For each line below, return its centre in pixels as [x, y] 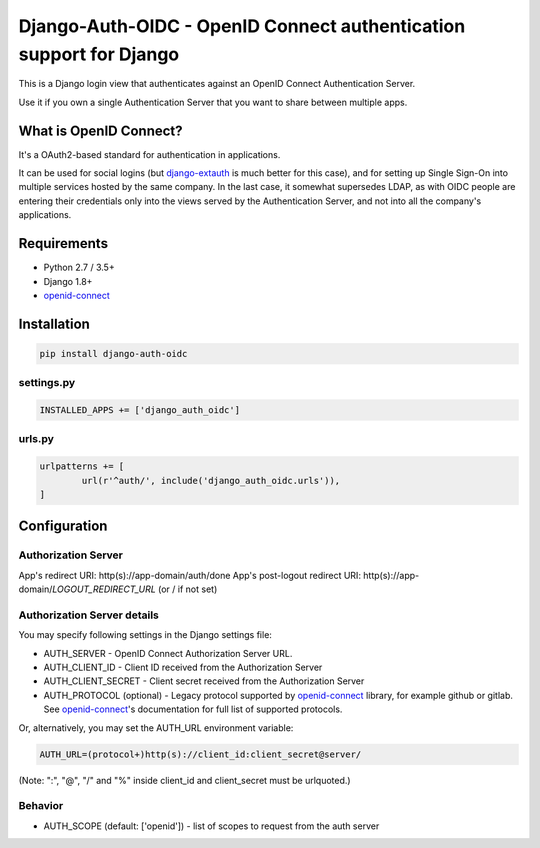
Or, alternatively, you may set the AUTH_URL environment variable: [156, 727]
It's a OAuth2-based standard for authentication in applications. [149, 154]
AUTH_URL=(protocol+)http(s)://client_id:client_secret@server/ [200, 754]
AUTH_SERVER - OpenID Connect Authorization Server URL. [168, 653]
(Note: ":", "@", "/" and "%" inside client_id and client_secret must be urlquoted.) [184, 780]
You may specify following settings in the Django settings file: [145, 635]
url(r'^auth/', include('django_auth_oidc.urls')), [211, 480]
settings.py [47, 383]
